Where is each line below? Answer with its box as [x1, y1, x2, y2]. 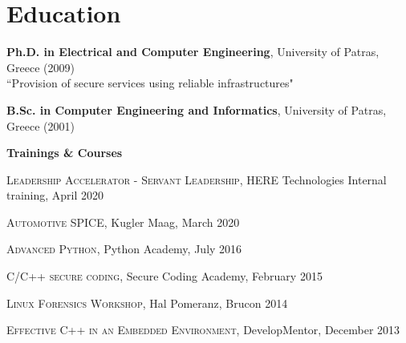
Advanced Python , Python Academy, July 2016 [6, 240, 242, 257]
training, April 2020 [6, 187, 104, 204]
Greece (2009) [6, 59, 75, 75]
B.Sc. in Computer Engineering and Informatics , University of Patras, [6, 101, 387, 118]
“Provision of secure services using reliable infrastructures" [6, 75, 294, 91]
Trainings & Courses [6, 144, 123, 161]
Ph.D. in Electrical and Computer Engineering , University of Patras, [6, 43, 380, 60]
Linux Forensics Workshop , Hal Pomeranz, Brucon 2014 [6, 294, 288, 311]
